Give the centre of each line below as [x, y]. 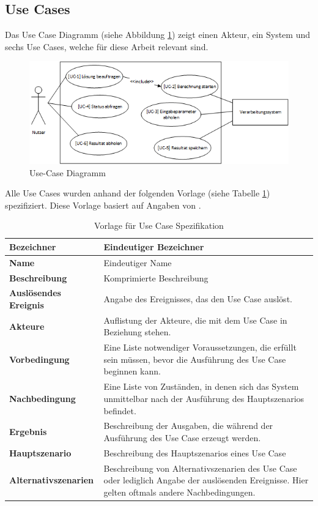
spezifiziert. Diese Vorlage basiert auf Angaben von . [103, 205]
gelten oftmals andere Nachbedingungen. [179, 492]
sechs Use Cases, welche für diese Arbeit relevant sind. [107, 46]
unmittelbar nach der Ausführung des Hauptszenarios [204, 398]
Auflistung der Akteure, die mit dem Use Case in [195, 320]
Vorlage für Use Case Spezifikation [159, 225]
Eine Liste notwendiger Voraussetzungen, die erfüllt [200, 347]
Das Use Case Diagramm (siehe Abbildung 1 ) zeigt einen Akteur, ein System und [157, 35]
